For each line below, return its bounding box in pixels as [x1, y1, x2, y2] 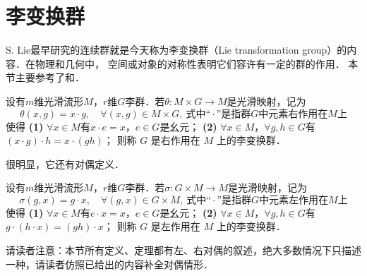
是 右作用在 [150, 133, 200, 148]
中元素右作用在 [258, 109, 328, 119]
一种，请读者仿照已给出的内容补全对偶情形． [6, 256, 213, 271]
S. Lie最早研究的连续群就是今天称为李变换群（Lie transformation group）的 [6, 42, 347, 57]
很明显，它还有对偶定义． [6, 156, 124, 171]
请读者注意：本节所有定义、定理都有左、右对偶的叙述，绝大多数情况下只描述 [6, 243, 361, 258]
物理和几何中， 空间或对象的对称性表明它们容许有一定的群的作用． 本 [35, 56, 359, 71]
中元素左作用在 [259, 195, 329, 205]
